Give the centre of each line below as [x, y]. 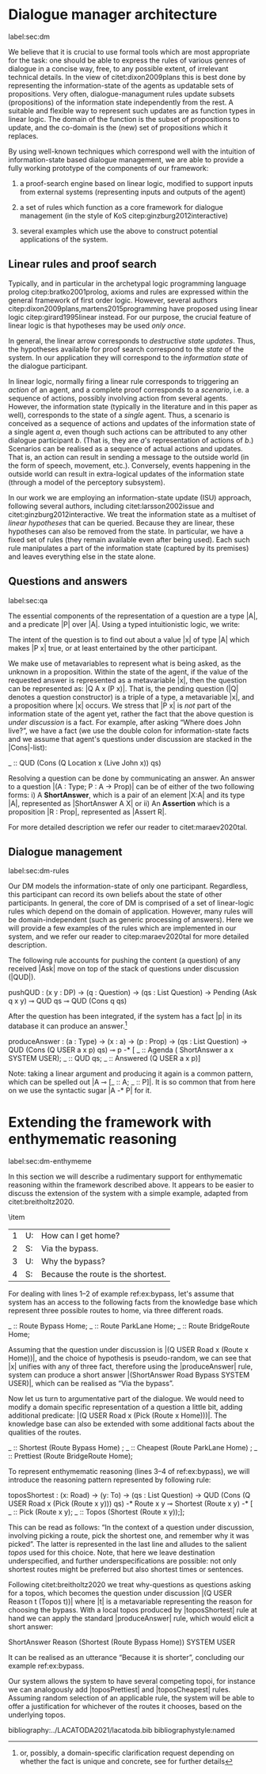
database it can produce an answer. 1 [68, 1025]
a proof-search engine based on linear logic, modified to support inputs [136, 183]
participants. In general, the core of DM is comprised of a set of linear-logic [131, 903]
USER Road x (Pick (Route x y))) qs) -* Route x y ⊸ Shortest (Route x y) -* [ [131, 1503]
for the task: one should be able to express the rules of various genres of [127, 60]
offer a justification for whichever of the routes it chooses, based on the [125, 1706]
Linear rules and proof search [82, 264]
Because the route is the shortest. [104, 1274]
